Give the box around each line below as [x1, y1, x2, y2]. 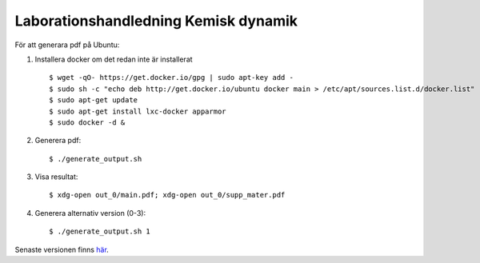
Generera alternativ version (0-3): [34, 208, 146, 217]
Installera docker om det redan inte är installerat [34, 54, 193, 64]
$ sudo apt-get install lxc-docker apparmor [49, 106, 227, 116]
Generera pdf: [34, 136, 82, 145]
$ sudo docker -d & [49, 118, 126, 127]
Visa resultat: [34, 172, 78, 181]
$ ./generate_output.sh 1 [49, 227, 151, 236]
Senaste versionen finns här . [14, 245, 110, 254]
